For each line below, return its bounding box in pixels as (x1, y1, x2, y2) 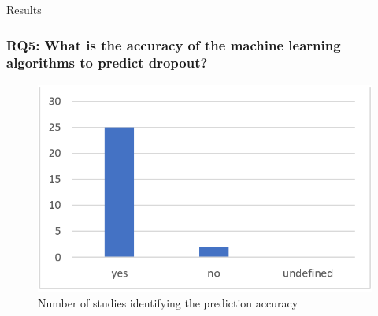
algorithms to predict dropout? (6, 53, 208, 72)
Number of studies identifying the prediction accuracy (38, 294, 298, 310)
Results (6, 2, 42, 17)
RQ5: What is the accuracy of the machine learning (6, 35, 341, 54)
